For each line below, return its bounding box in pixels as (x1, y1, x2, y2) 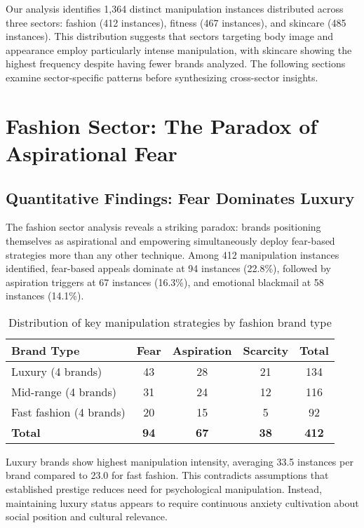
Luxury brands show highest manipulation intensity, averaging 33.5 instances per (6, 454, 353, 468)
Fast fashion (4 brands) (11, 403, 126, 420)
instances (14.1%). (6, 288, 84, 303)
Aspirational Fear (6, 138, 177, 167)
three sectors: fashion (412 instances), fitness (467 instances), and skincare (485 (6, 15, 346, 29)
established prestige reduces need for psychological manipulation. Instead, (6, 482, 322, 496)
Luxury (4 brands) (11, 363, 102, 379)
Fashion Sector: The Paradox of (6, 111, 318, 140)
